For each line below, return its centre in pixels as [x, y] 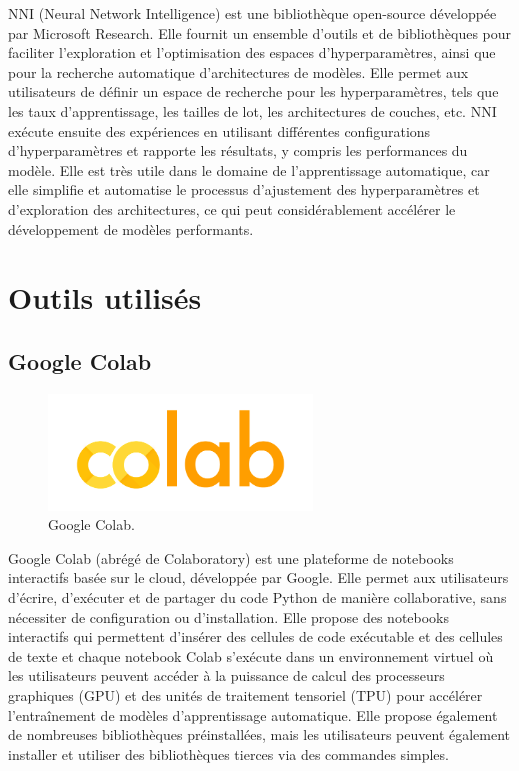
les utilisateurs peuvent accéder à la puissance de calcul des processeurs [226, 675]
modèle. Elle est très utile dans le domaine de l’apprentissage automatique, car [249, 169]
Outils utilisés [105, 297]
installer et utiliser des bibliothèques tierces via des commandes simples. [228, 753]
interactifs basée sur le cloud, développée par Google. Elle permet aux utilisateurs [258, 577]
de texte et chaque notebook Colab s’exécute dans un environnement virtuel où [251, 655]
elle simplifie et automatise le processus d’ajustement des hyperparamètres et [244, 189]
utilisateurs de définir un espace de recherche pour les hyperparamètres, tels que [253, 91]
